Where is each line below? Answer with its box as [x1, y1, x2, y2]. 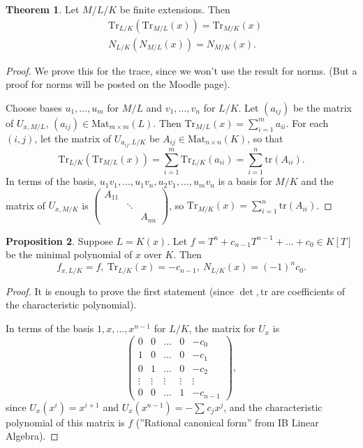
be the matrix [292, 100, 352, 114]
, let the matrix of [34, 130, 112, 145]
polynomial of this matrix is [6, 415, 125, 429]
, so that [247, 130, 283, 145]
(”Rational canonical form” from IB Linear [135, 415, 319, 429]
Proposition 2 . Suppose [6, 233, 113, 248]
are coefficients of [271, 283, 346, 298]
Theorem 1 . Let [6, 2, 80, 16]
